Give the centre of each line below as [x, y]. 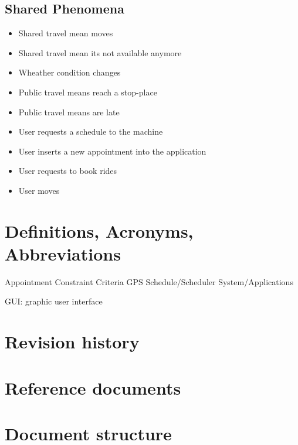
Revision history [72, 342]
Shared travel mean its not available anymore [100, 52]
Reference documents [93, 387]
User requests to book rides [68, 171]
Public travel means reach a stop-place [88, 92]
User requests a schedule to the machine [91, 131]
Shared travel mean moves [66, 33]
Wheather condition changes [70, 72]
